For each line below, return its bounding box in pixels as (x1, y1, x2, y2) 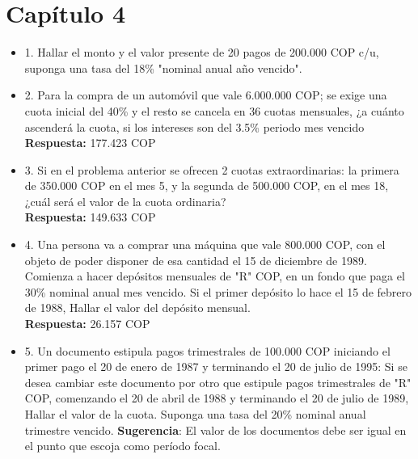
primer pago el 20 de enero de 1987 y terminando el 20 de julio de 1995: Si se (24, 358, 407, 375)
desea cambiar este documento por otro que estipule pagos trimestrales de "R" (24, 373, 412, 390)
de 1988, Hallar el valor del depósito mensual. (24, 299, 251, 316)
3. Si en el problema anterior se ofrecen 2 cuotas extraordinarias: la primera (24, 161, 399, 178)
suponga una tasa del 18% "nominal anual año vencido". (24, 59, 302, 76)
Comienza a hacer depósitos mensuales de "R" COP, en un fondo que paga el (24, 267, 405, 284)
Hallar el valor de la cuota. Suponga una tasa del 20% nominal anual (24, 406, 366, 422)
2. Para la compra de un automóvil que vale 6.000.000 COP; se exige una (24, 86, 387, 103)
